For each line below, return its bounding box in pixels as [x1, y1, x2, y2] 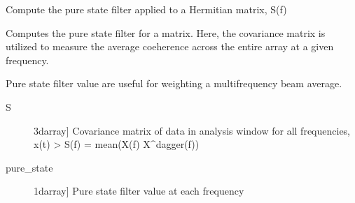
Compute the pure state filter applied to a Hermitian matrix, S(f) [6, 2, 287, 16]
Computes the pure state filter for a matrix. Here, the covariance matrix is [6, 25, 326, 40]
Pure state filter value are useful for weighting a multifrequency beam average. [6, 76, 342, 91]
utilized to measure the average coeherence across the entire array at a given [6, 39, 334, 54]
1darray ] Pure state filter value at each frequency [34, 183, 244, 198]
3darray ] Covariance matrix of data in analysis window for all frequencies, [34, 123, 351, 137]
